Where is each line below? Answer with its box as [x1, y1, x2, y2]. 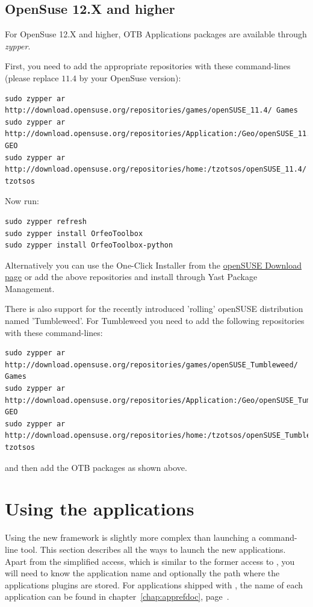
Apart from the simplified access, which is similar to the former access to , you [5, 555, 295, 567]
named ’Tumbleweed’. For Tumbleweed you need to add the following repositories [5, 314, 305, 327]
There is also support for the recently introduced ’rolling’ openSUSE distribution [5, 302, 303, 315]
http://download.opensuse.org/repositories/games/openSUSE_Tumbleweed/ [5, 360, 298, 369]
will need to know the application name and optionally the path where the [5, 567, 280, 579]
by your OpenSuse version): [79, 71, 181, 84]
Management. [5, 282, 55, 294]
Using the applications [5, 496, 194, 521]
